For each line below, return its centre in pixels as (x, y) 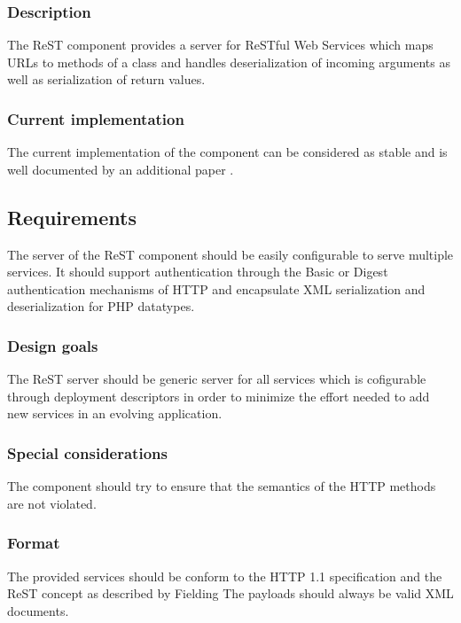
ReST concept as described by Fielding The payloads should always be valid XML (230, 593)
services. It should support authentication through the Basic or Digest (198, 272)
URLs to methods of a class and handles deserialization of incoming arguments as (229, 62)
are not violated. (52, 503)
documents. (38, 610)
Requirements (72, 217)
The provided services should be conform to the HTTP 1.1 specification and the (225, 576)
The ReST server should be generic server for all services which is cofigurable (217, 379)
